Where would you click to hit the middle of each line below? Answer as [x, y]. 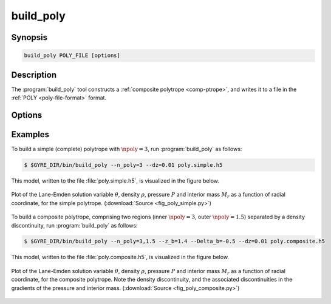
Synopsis [29, 37]
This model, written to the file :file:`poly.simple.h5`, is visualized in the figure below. [115, 181]
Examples [30, 134]
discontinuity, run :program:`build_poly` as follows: [74, 225]
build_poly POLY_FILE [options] [72, 56]
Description [34, 75]
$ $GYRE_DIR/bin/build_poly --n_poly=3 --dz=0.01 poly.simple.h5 [123, 165]
